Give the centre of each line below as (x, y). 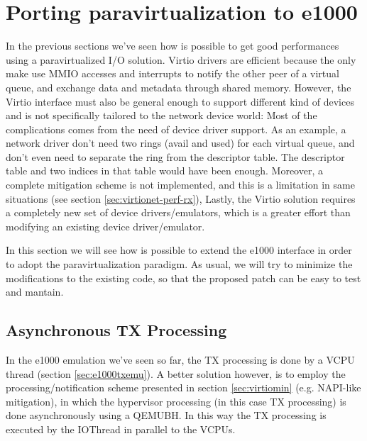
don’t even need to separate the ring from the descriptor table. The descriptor (175, 156)
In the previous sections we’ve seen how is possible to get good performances (172, 46)
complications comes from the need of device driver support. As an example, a (176, 129)
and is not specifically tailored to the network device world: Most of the (161, 115)
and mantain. (35, 292)
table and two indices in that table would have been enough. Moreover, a (164, 171)
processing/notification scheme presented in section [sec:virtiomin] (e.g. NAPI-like (183, 387)
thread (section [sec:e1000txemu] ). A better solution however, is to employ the (176, 373)
